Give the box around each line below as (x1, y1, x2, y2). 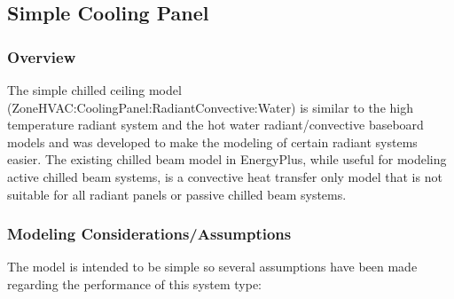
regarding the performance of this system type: (7, 274, 262, 293)
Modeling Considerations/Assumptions (7, 223, 292, 245)
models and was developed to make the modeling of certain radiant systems (7, 132, 418, 151)
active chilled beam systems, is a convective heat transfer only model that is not (7, 167, 442, 185)
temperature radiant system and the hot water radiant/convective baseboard (7, 115, 424, 134)
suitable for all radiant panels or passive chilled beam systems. (7, 185, 347, 203)
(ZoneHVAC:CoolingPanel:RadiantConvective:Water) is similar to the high (7, 98, 413, 116)
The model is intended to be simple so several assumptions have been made (7, 257, 418, 276)
